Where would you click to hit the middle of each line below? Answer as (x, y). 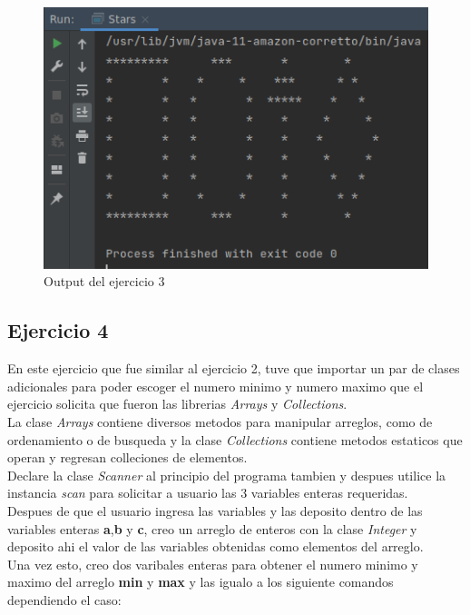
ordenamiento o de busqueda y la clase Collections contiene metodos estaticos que (235, 439)
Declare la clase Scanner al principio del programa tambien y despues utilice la (227, 475)
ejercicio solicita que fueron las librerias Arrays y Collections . (177, 404)
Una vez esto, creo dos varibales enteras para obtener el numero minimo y (213, 564)
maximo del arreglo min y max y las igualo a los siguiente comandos (201, 582)
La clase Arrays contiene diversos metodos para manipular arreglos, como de (220, 421)
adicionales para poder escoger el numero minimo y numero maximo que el (215, 386)
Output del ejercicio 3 (104, 281)
